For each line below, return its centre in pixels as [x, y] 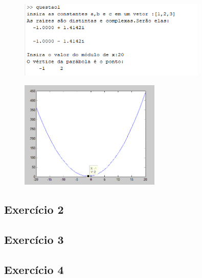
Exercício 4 [34, 269]
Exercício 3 [34, 239]
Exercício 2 [34, 209]
